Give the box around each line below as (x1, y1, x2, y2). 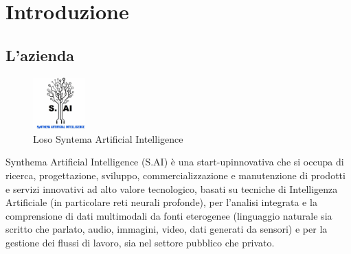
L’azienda (5, 44, 75, 65)
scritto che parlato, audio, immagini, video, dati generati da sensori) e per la (5, 222, 328, 236)
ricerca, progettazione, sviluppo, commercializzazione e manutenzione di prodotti (5, 168, 346, 182)
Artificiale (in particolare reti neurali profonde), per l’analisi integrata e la (5, 195, 317, 209)
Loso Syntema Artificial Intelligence (33, 131, 183, 146)
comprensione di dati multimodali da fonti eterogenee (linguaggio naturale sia (5, 208, 332, 222)
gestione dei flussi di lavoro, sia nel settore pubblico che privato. (5, 235, 275, 249)
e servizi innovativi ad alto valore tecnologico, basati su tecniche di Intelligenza (5, 181, 338, 196)
